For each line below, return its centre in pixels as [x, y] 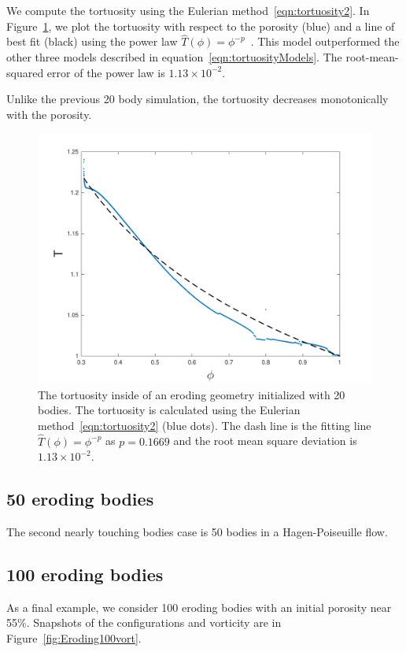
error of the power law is [106, 72]
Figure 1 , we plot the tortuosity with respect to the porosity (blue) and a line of [201, 26]
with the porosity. [49, 114]
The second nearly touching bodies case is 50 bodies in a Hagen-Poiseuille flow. [197, 531]
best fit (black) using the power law [92, 41]
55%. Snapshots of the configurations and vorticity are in [144, 622]
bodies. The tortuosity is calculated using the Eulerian [169, 410]
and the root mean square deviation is [265, 441]
